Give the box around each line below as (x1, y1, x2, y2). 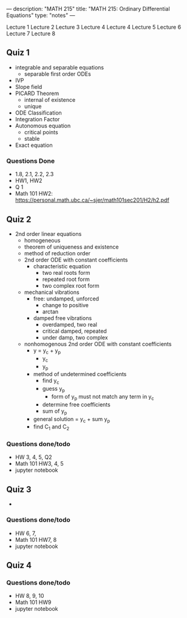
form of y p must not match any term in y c (51, 392, 154, 402)
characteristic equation (33, 262, 91, 270)
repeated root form (42, 275, 90, 283)
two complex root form (42, 282, 100, 289)
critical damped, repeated (42, 327, 107, 335)
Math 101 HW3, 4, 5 (15, 460, 64, 467)
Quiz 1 (6, 48, 30, 58)
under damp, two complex (42, 333, 108, 341)
